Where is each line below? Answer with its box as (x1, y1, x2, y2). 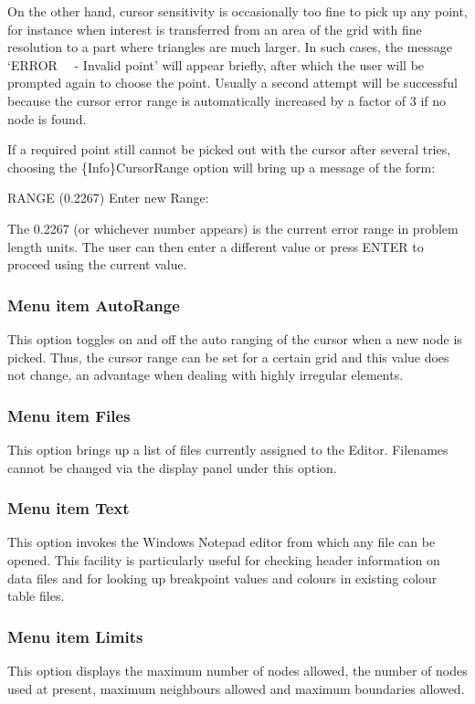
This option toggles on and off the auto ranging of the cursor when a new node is (7, 329, 462, 348)
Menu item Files (7, 404, 131, 426)
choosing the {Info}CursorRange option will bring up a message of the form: (7, 157, 436, 176)
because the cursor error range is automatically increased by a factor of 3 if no (7, 90, 447, 110)
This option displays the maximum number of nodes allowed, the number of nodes (7, 660, 468, 679)
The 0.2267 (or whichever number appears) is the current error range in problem (7, 218, 459, 237)
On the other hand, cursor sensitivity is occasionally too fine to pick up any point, (7, 2, 468, 20)
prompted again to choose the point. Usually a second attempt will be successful (7, 73, 458, 92)
